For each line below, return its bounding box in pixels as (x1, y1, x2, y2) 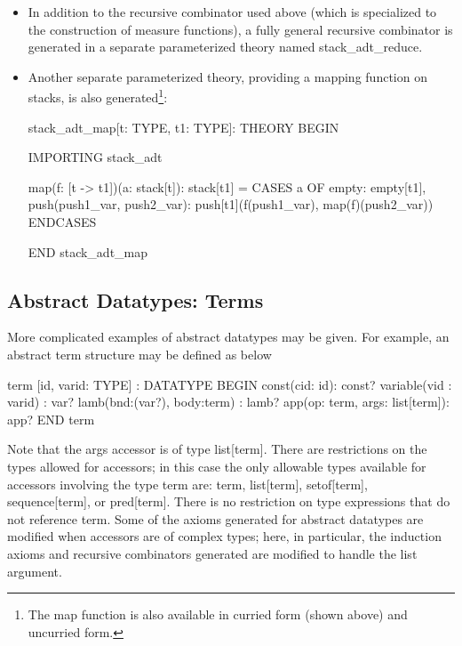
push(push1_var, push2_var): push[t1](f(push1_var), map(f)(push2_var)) (28, 195, 434, 214)
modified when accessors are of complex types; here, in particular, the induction (7, 527, 442, 545)
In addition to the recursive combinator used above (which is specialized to (28, 3, 437, 20)
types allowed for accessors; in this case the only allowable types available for (7, 456, 426, 475)
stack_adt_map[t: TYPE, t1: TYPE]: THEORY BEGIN (28, 117, 339, 136)
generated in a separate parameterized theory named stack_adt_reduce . (28, 37, 423, 56)
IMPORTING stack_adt (28, 148, 163, 166)
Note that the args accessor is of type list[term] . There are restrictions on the (7, 440, 427, 458)
